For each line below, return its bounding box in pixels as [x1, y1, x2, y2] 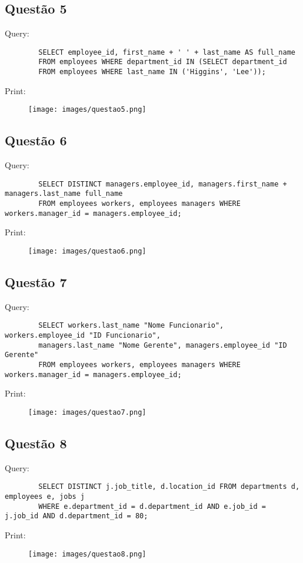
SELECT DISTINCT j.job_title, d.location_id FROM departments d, [38, 482, 300, 491]
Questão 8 [5, 434, 67, 452]
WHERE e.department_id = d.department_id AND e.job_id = [38, 502, 266, 511]
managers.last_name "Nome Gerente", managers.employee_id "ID [38, 341, 287, 349]
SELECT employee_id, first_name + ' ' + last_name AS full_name [38, 48, 295, 56]
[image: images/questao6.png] [28, 247, 146, 256]
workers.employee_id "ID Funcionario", [5, 331, 161, 340]
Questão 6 [5, 131, 67, 149]
